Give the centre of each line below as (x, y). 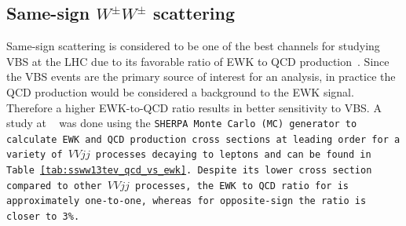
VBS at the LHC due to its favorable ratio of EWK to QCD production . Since (198, 61)
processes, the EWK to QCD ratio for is (241, 186)
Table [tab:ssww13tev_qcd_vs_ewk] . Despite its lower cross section (189, 171)
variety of (35, 155)
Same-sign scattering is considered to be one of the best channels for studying (193, 46)
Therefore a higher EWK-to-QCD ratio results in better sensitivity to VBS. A (194, 107)
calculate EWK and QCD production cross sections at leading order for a (203, 139)
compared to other (54, 186)
